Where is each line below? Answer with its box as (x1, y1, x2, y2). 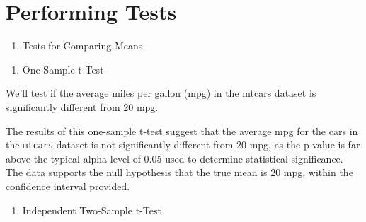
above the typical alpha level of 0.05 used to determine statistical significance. (6, 151, 343, 165)
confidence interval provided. (6, 178, 130, 193)
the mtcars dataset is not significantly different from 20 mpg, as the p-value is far (6, 137, 360, 152)
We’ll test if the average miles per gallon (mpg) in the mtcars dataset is (6, 86, 316, 100)
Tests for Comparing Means (22, 38, 143, 53)
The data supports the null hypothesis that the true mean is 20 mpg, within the (6, 165, 353, 180)
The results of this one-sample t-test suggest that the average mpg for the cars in (6, 123, 358, 138)
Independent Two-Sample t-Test (22, 202, 161, 217)
